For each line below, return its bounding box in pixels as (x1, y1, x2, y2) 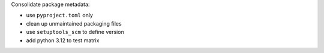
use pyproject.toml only (26, 12, 93, 19)
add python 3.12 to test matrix (26, 36, 100, 44)
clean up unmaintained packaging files (26, 20, 122, 27)
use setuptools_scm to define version (26, 29, 124, 36)
